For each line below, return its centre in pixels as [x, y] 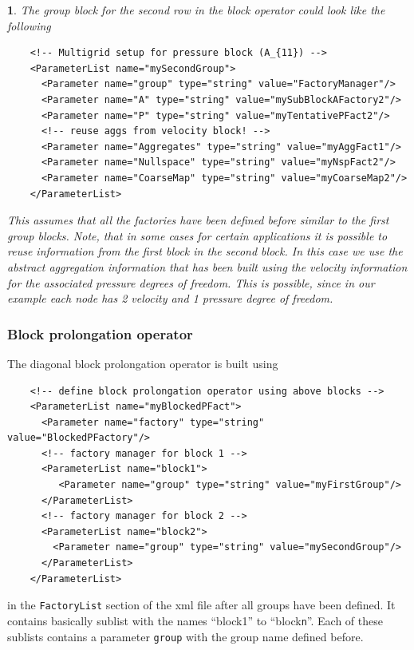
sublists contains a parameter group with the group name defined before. [185, 636]
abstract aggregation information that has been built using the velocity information [207, 266]
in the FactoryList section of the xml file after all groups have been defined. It [201, 605]
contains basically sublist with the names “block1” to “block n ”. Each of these [195, 620]
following [29, 25]
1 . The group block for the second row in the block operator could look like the [196, 10]
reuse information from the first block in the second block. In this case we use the [205, 251]
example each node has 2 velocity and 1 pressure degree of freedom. [170, 298]
